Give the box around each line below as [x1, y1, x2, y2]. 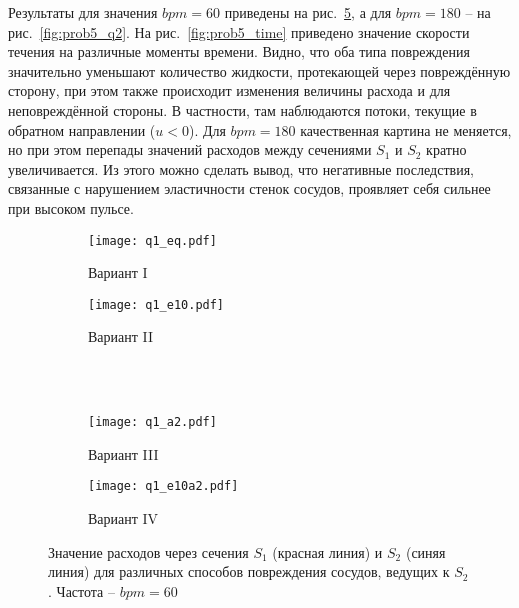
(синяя [405, 541, 446, 562]
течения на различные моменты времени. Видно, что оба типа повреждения [8, 41, 470, 62]
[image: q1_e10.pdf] [88, 297, 225, 312]
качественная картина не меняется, [300, 119, 512, 140]
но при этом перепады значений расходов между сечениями [8, 139, 372, 160]
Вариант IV [88, 508, 159, 529]
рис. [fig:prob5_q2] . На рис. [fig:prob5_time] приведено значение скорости [8, 21, 470, 42]
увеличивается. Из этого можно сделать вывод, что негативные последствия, [8, 158, 474, 179]
